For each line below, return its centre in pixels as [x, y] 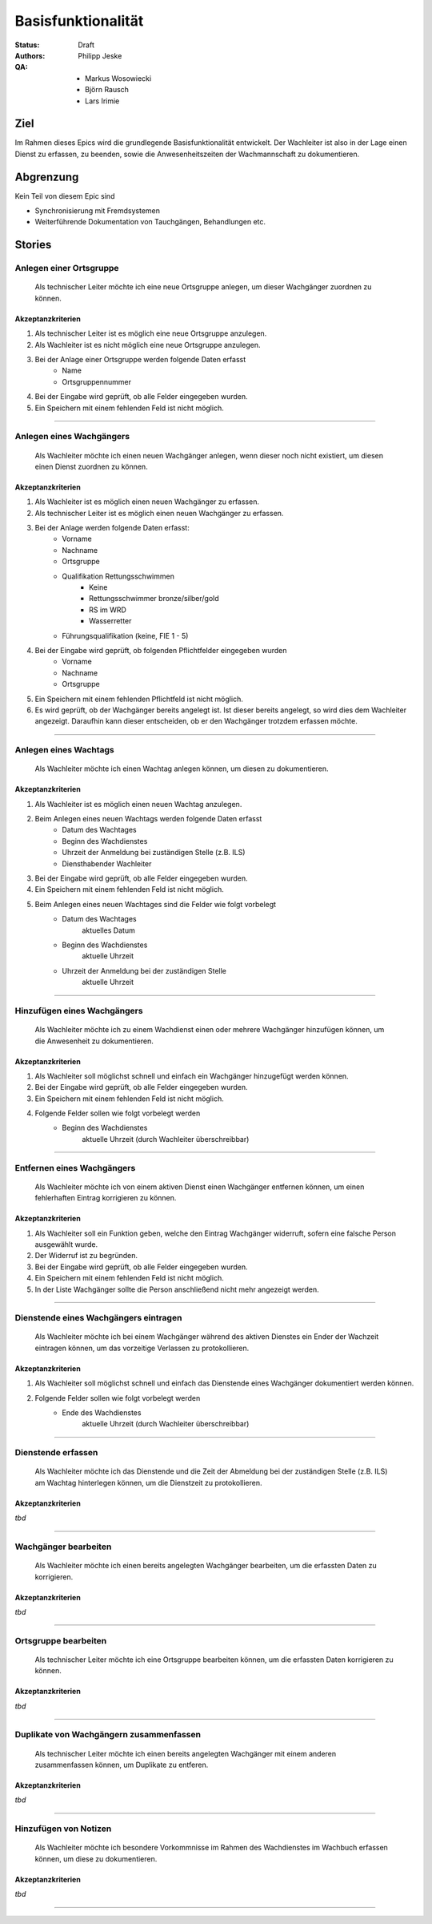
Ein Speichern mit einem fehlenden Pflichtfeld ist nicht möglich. [139, 699]
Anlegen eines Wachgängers [72, 437]
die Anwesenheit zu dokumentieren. [94, 1041]
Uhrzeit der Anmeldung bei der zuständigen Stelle [144, 970]
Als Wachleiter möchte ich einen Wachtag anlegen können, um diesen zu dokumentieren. [182, 768]
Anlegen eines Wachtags [65, 750]
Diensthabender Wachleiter [107, 863]
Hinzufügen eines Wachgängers [79, 1010]
